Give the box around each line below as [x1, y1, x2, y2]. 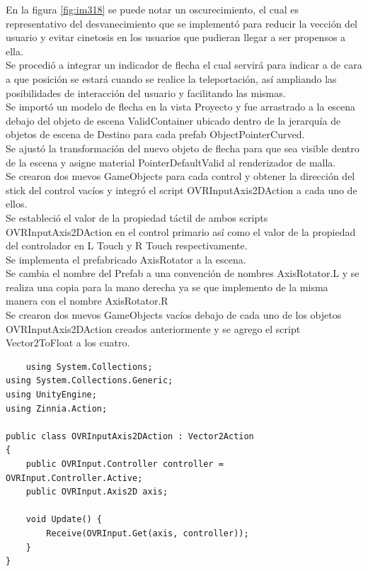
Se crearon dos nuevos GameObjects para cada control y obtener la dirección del [6, 169, 355, 183]
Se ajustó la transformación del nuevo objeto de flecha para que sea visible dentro [6, 140, 360, 155]
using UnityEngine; [6, 390, 97, 400]
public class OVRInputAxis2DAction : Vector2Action [6, 431, 254, 441]
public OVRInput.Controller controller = [25, 459, 224, 469]
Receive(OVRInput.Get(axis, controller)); [46, 528, 249, 538]
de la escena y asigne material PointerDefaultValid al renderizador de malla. [6, 154, 336, 169]
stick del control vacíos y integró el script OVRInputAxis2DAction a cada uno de [6, 182, 357, 197]
